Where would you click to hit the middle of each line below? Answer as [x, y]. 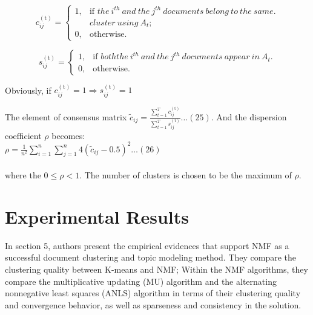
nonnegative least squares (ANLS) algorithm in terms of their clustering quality [153, 293]
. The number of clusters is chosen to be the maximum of [186, 175]
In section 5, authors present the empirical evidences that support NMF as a [147, 245]
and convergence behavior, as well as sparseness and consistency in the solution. [153, 304]
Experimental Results [97, 216]
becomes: [68, 135]
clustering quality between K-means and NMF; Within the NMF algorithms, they [156, 269]
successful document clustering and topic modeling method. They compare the [151, 257]
